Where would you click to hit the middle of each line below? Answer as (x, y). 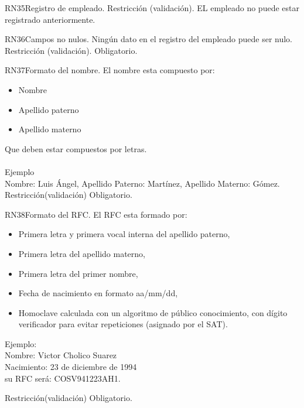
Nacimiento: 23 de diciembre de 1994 (71, 367)
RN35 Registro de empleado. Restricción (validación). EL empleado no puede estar (152, 8)
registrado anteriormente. (50, 19)
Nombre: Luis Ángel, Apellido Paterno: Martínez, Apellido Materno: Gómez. (142, 183)
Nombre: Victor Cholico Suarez (61, 355)
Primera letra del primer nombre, (78, 273)
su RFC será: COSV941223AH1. (63, 378)
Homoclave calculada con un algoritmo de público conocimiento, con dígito (153, 312)
